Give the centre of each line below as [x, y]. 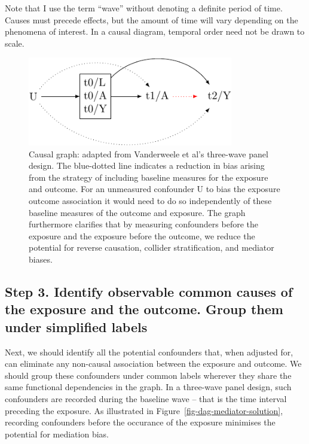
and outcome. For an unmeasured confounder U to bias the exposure [154, 189]
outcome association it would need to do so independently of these [150, 201]
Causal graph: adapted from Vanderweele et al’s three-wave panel [149, 153]
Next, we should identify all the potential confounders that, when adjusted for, [149, 352]
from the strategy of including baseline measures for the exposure [149, 177]
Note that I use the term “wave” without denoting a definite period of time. [144, 8]
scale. [15, 43]
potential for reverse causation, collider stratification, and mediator [152, 247]
